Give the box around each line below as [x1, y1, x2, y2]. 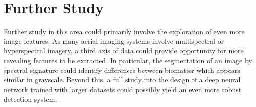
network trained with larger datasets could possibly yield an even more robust [4, 84, 242, 94]
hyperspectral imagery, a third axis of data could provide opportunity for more [4, 45, 244, 56]
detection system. [4, 94, 57, 104]
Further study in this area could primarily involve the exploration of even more [4, 26, 245, 36]
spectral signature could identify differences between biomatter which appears [4, 65, 240, 75]
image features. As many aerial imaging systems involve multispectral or [4, 36, 224, 46]
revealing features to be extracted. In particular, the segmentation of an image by [4, 55, 252, 65]
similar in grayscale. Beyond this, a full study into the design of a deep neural [4, 74, 241, 85]
